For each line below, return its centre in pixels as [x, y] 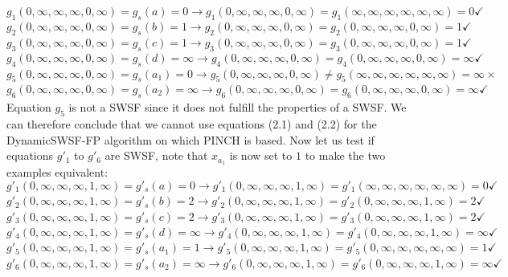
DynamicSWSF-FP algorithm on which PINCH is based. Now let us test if [190, 139]
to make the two [345, 155]
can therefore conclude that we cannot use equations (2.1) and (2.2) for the [192, 124]
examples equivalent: [57, 172]
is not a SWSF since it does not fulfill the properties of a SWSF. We [238, 107]
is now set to [261, 155]
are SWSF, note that [156, 155]
